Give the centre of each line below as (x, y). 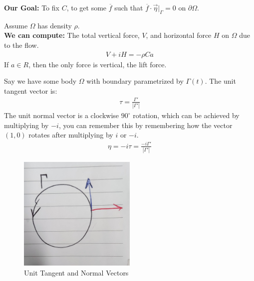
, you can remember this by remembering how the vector (145, 125)
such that (129, 7)
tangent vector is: (31, 90)
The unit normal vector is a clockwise (62, 115)
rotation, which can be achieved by (186, 115)
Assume (16, 25)
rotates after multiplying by (71, 135)
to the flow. (21, 45)
